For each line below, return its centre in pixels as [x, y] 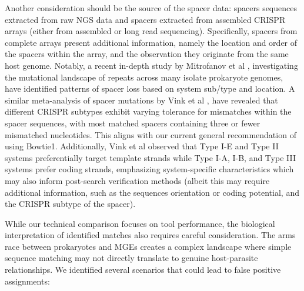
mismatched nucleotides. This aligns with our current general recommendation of [151, 134]
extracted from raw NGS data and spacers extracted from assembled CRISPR [145, 19]
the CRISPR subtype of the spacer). [70, 204]
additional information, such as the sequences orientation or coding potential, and [152, 192]
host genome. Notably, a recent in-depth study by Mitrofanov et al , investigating [151, 65]
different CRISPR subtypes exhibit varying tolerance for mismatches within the [148, 111]
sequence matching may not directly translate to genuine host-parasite [131, 258]
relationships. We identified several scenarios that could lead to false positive [143, 270]
